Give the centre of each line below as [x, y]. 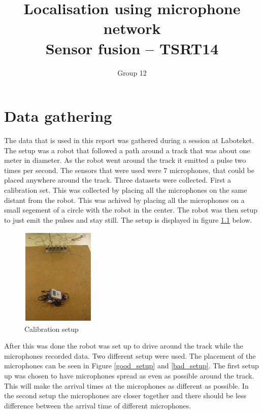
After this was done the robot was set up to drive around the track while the [124, 346]
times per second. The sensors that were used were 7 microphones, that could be [129, 170]
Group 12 [132, 72]
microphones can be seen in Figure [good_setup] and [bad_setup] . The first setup [131, 366]
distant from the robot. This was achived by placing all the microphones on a [124, 200]
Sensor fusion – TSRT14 [132, 48]
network [132, 28]
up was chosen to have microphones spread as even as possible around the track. [129, 375]
